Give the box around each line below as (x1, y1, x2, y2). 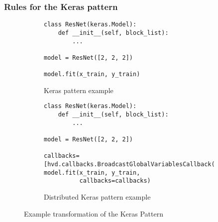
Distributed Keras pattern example (44, 191, 151, 202)
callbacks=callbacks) (79, 177, 151, 185)
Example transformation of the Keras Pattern (24, 208, 163, 219)
